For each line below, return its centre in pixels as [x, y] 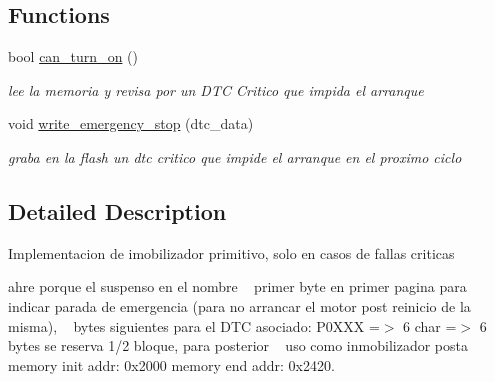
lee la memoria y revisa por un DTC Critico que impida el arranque [216, 89]
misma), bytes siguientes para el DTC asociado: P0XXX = [194, 325]
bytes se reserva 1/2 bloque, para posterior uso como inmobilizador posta [238, 345]
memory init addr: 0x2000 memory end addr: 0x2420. [171, 364]
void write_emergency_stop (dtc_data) [131, 123]
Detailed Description [117, 210]
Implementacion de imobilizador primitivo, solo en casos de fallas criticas [231, 252]
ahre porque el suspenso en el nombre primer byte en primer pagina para [237, 286]
